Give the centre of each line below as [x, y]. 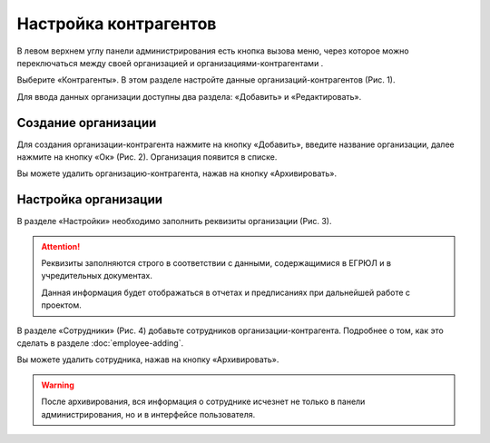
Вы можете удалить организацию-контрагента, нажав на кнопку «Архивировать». [177, 173]
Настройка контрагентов [117, 24]
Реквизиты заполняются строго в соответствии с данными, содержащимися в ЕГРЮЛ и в [216, 263]
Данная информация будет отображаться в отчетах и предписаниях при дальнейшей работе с [226, 292]
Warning [58, 385]
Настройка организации [90, 200]
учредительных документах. [97, 276]
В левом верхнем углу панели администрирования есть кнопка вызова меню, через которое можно [213, 51]
